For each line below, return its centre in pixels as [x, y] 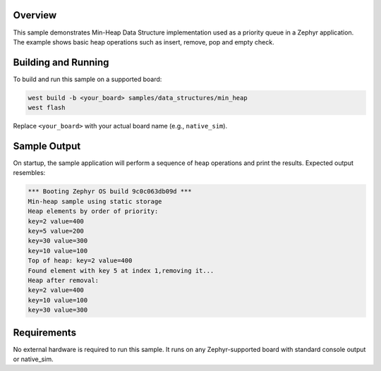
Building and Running [61, 62]
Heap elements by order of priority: [93, 211]
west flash [47, 108]
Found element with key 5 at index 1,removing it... [121, 270]
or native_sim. [33, 359]
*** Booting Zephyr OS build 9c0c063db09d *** [110, 191]
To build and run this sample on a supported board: [87, 79]
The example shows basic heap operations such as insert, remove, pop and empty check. [144, 42]
